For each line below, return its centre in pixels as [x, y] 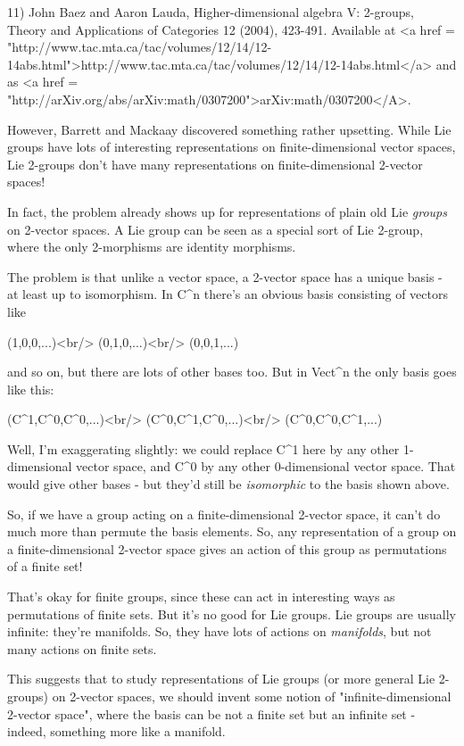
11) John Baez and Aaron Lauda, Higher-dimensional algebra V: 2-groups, [211, 12]
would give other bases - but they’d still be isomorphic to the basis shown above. [228, 484]
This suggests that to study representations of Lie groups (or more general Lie [221, 679]
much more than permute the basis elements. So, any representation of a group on [232, 531]
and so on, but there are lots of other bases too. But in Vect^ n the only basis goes [232, 372]
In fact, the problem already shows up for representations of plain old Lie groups [227, 211]
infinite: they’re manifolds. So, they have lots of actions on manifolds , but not [220, 631]
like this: [31, 389]
